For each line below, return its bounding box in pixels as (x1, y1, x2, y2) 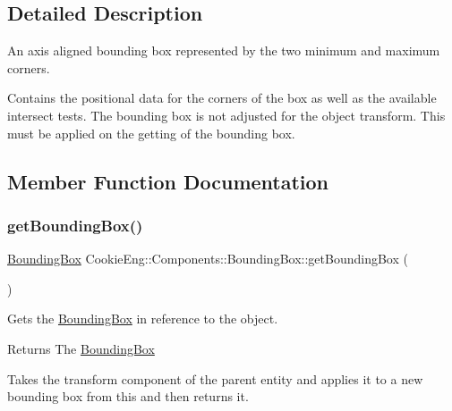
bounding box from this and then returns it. (7, 387, 249, 406)
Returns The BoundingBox (7, 339, 155, 357)
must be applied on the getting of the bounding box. (7, 123, 295, 142)
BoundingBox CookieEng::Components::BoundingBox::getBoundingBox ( (7, 249, 408, 268)
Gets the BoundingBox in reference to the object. (7, 309, 278, 328)
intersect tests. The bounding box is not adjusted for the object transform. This (7, 105, 446, 124)
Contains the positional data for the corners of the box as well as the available (7, 88, 437, 107)
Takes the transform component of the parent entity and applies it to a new (7, 369, 423, 388)
